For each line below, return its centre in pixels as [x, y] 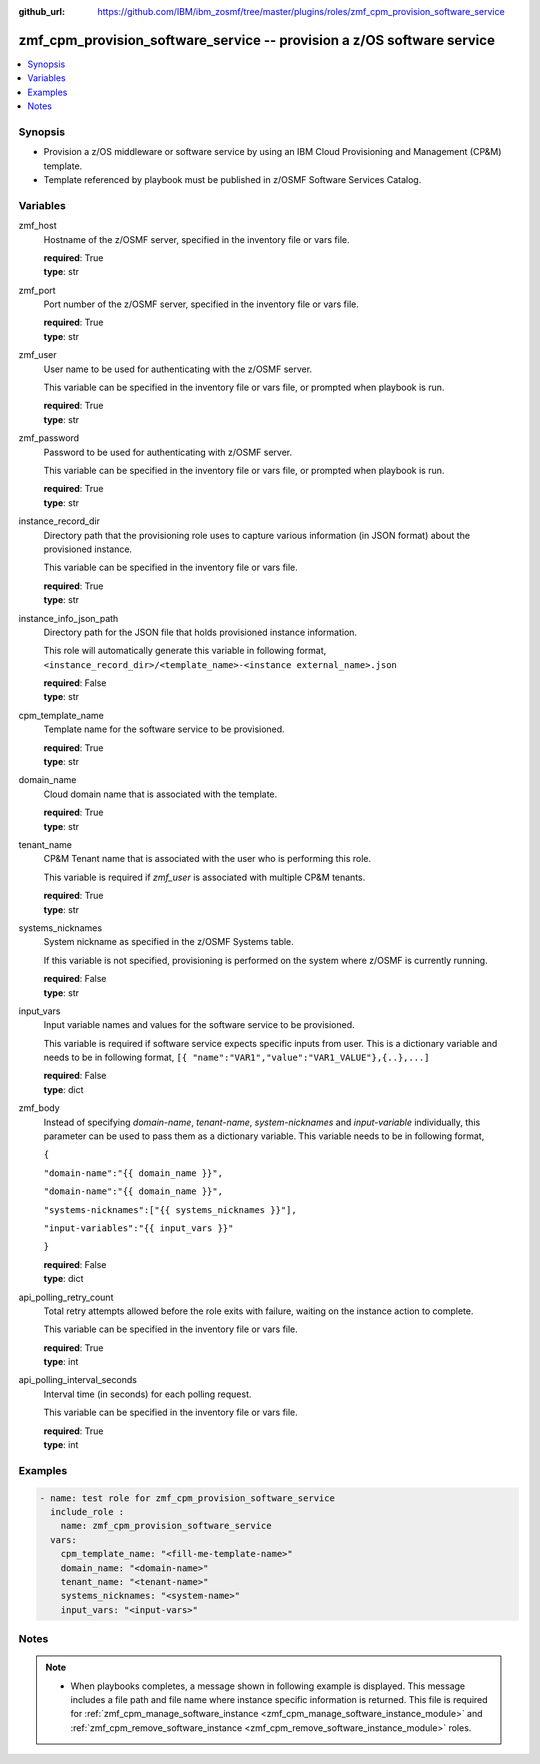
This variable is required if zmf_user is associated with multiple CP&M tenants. [204, 877]
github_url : [41, 11]
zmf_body [39, 1108]
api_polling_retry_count [66, 1297]
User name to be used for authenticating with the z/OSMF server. [178, 369]
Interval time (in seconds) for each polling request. [147, 1394]
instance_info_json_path [68, 618]
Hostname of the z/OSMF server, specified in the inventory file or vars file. [196, 239]
